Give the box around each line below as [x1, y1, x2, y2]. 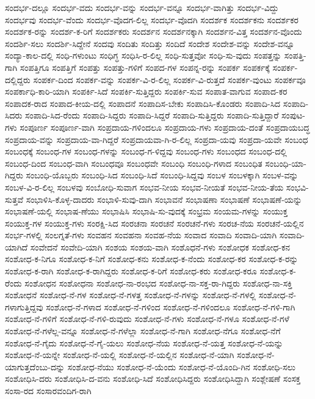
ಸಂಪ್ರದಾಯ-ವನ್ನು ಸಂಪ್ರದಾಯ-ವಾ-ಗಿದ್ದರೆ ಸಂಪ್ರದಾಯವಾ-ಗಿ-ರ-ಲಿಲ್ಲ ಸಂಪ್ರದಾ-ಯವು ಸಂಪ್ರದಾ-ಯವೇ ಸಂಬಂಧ [5, 133, 308, 145]
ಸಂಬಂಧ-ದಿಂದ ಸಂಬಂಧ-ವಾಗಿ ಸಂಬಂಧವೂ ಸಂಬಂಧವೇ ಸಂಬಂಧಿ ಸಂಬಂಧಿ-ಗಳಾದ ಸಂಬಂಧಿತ [5, 156, 262, 169]
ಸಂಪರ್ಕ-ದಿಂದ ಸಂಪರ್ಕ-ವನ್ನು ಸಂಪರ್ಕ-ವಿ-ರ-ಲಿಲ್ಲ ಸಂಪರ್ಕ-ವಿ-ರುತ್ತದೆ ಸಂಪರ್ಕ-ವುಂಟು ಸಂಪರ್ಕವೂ [33, 73, 306, 86]
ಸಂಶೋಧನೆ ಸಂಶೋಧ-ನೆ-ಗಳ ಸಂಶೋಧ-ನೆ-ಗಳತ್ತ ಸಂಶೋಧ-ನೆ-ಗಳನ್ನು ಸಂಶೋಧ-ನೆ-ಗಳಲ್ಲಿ [5, 288, 256, 301]
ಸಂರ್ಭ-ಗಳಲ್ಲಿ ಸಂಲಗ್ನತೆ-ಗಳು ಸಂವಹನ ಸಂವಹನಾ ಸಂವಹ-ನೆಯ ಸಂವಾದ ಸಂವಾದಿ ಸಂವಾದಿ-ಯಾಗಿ [5, 229, 277, 241]
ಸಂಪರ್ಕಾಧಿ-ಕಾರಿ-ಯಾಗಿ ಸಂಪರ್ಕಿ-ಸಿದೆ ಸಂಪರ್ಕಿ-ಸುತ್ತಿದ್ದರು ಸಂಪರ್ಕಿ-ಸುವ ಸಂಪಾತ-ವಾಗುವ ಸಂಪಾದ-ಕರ [5, 85, 288, 98]
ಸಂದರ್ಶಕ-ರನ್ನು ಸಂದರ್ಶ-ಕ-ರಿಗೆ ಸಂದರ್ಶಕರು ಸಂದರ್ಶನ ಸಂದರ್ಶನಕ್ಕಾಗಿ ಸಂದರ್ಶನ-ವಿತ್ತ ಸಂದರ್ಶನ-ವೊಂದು [5, 25, 302, 38]
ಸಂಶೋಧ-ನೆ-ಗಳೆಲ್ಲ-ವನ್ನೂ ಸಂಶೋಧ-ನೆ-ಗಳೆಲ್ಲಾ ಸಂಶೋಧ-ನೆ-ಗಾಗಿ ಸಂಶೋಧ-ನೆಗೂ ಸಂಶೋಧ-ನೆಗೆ [5, 324, 281, 337]
